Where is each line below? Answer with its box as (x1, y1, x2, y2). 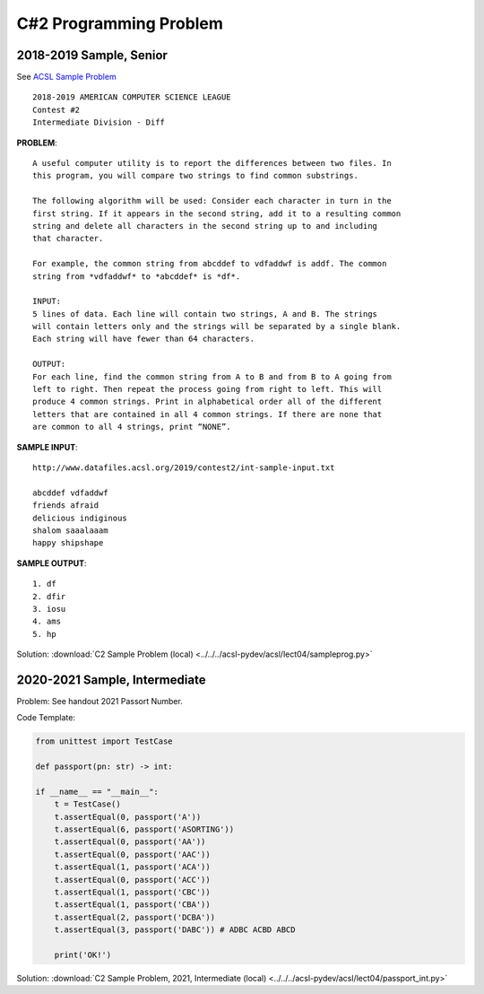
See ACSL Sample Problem (16, 72, 117, 83)
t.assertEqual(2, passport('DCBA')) (54, 911, 215, 922)
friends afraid (32, 501, 99, 510)
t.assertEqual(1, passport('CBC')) (54, 887, 211, 897)
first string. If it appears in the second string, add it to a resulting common (32, 208, 402, 219)
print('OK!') (54, 950, 112, 960)
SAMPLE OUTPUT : (16, 557, 87, 569)
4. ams (32, 616, 62, 627)
